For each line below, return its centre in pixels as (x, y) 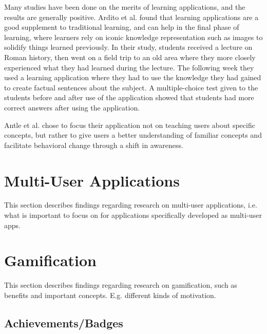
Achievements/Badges (64, 322)
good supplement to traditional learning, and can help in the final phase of (122, 27)
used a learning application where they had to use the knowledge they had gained (133, 77)
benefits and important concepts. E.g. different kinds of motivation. (110, 295)
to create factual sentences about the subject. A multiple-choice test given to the (131, 87)
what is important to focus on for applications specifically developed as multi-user (133, 215)
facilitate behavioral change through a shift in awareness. (94, 145)
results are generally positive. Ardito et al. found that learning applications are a (131, 17)
